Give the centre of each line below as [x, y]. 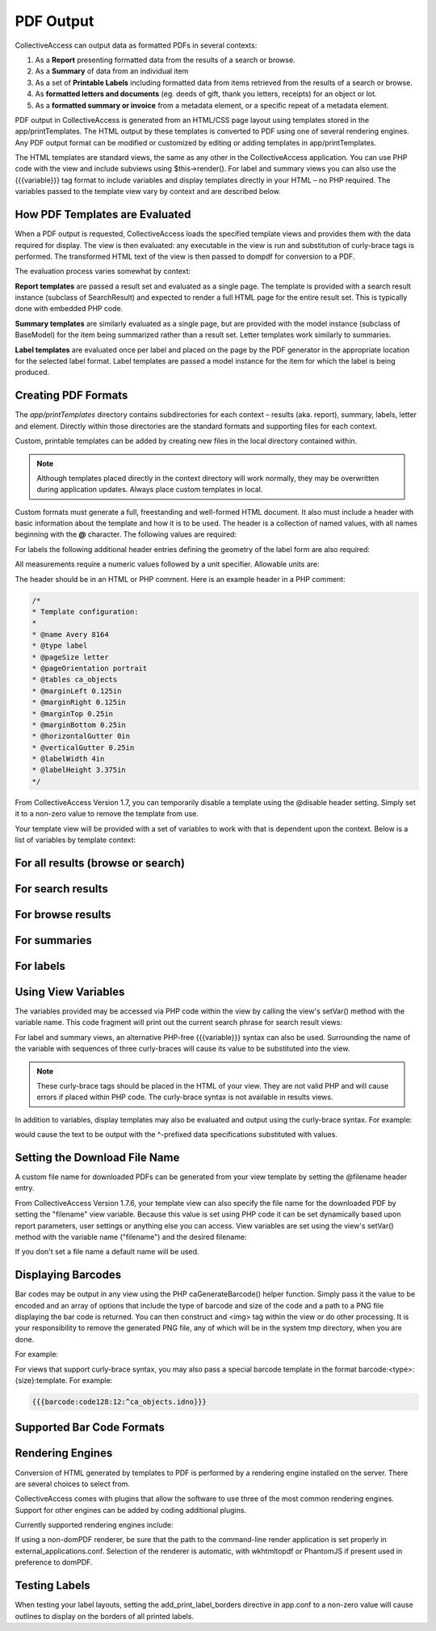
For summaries [54, 940]
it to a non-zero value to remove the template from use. [107, 814]
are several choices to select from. [73, 1484]
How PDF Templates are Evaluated [103, 215]
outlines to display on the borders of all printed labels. [104, 1616]
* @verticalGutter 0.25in [83, 747]
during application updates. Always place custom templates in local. [150, 490]
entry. [25, 1188]
